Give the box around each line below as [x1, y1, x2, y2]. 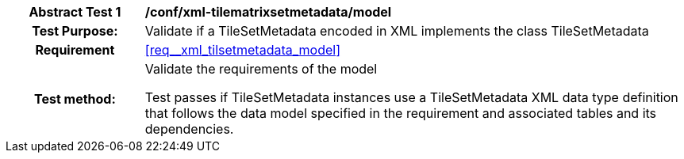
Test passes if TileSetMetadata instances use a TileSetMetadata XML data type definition [144, 89, 678, 105]
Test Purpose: [32, 23, 118, 39]
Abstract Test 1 [29, 4, 121, 20]
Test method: [33, 91, 116, 107]
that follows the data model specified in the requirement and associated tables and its [144, 105, 657, 121]
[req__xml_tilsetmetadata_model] [144, 42, 341, 58]
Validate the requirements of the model [144, 61, 378, 77]
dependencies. [144, 121, 234, 137]
